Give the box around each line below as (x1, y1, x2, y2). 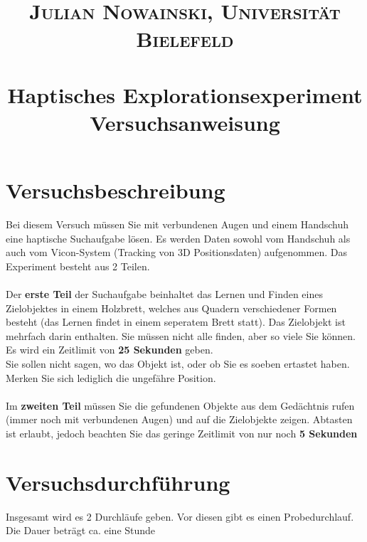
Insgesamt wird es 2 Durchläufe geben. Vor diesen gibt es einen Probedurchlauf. (6, 509, 354, 524)
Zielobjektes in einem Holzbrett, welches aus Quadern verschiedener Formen (6, 300, 337, 315)
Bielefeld (136, 24, 234, 53)
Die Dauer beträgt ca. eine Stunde (6, 523, 156, 538)
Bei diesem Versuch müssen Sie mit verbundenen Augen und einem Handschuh (6, 217, 349, 232)
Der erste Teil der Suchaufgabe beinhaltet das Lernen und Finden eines (6, 287, 323, 302)
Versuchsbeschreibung (6, 176, 225, 205)
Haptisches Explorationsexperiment (7, 80, 363, 109)
